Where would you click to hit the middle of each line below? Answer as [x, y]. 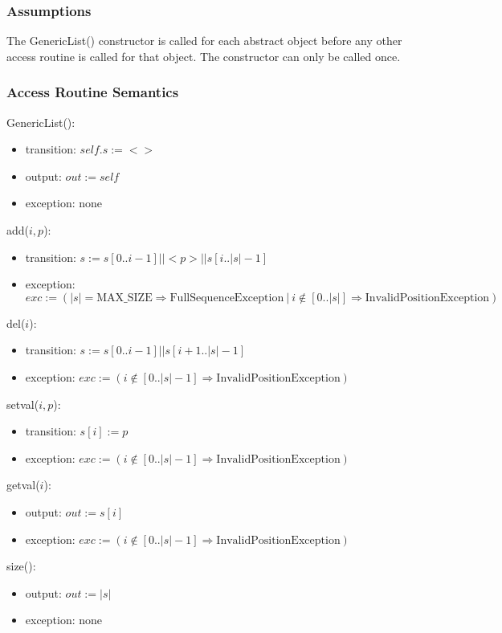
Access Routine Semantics [93, 92]
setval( [23, 404]
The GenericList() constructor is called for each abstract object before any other [204, 41]
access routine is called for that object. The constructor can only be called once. [204, 56]
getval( [23, 485]
